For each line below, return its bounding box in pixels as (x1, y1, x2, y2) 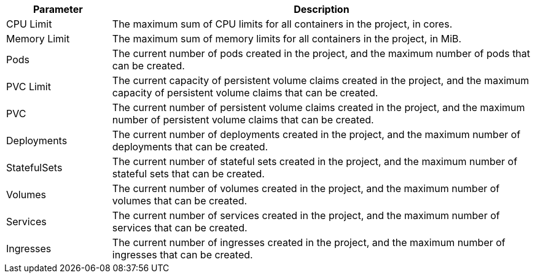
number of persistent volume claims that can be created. (112, 114, 374, 126)
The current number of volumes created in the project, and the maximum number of (112, 182, 500, 195)
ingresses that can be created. (112, 249, 253, 261)
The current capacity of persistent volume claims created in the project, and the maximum (112, 74, 529, 87)
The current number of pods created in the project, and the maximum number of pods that (112, 47, 531, 60)
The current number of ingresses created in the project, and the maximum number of (112, 236, 506, 249)
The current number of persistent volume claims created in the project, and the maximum (112, 101, 525, 114)
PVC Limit (6, 80, 51, 93)
